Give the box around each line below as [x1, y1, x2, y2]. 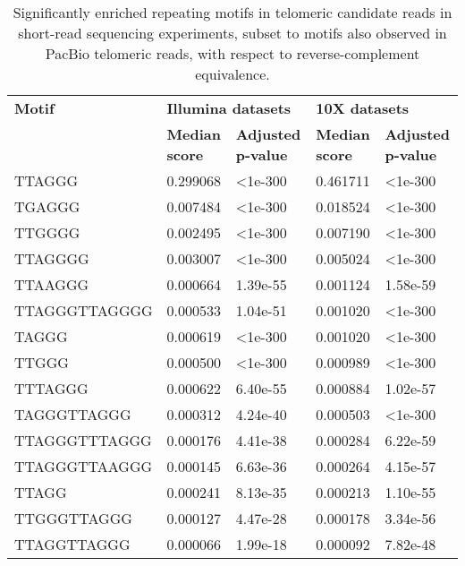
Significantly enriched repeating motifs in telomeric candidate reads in [13, 2, 452, 22]
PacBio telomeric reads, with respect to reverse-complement [45, 43, 420, 64]
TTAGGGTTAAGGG [14, 456, 153, 476]
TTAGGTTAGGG [14, 534, 131, 554]
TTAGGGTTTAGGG [14, 430, 152, 450]
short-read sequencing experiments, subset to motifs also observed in [18, 22, 447, 43]
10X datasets [316, 98, 410, 118]
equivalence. [195, 64, 270, 84]
